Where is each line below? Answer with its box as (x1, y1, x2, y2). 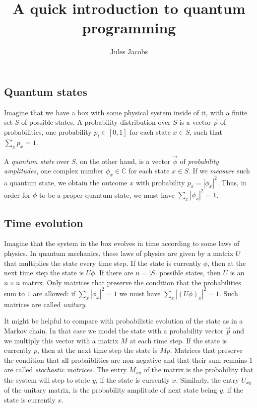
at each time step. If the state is (129, 335, 227, 345)
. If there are (95, 267, 133, 278)
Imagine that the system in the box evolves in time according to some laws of (4, 238, 240, 248)
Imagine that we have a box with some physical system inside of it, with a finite (4, 107, 248, 117)
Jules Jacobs (110, 46, 148, 57)
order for (4, 189, 31, 200)
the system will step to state (4, 374, 90, 385)
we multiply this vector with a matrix (4, 335, 119, 345)
